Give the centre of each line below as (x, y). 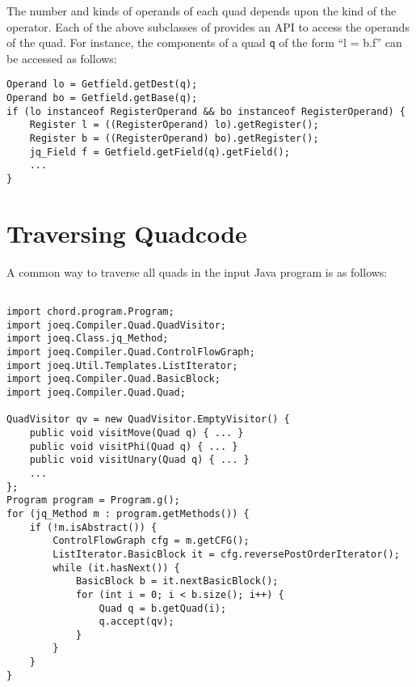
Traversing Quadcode (127, 233)
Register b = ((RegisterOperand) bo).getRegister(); (174, 139)
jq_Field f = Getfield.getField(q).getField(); (160, 152)
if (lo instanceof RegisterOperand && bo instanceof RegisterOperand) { (206, 111)
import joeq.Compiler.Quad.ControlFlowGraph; (131, 352)
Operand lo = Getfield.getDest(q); (102, 85)
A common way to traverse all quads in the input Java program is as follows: (197, 271)
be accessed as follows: (62, 58)
